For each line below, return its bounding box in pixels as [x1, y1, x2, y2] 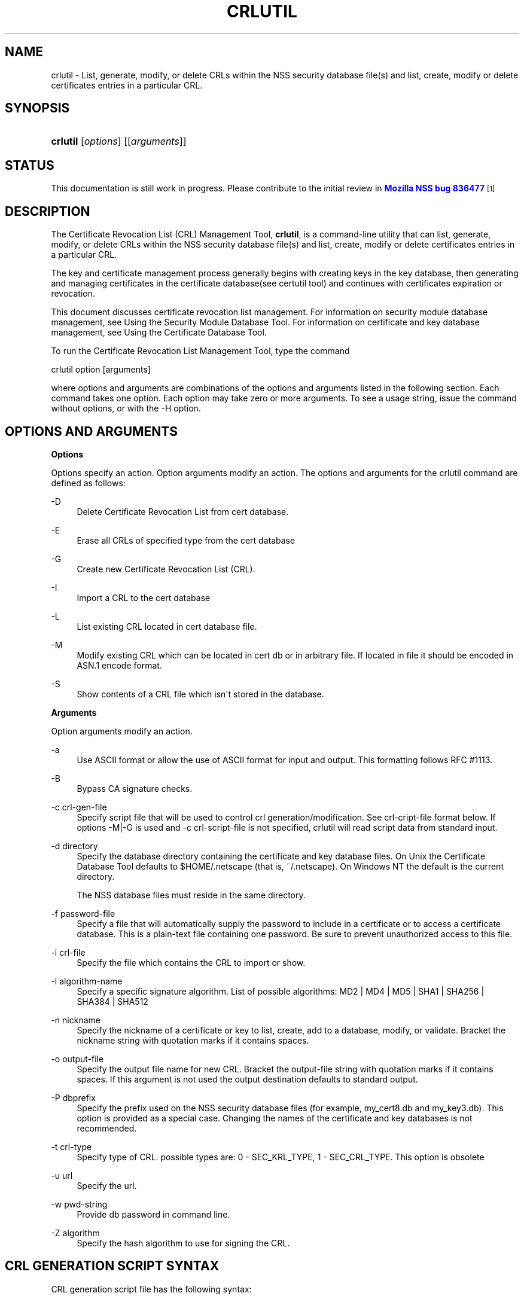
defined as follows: [51, 477, 126, 488]
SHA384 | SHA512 [77, 996, 148, 1007]
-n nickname [51, 1014, 100, 1025]
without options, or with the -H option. [51, 403, 201, 414]
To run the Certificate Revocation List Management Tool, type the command [51, 346, 350, 356]
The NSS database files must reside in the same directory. [77, 889, 306, 900]
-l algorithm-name [51, 975, 123, 986]
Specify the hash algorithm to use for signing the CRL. [77, 1237, 290, 1248]
